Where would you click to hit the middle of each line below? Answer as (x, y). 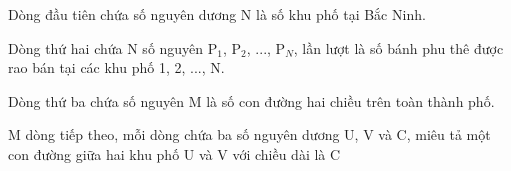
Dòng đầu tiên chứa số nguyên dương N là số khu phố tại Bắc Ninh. (217, 14)
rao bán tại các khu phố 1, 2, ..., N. (116, 67)
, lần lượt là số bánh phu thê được (398, 47)
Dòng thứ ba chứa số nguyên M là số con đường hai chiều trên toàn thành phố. (251, 100)
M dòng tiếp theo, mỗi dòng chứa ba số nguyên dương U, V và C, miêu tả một (249, 134)
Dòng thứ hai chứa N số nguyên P (113, 47)
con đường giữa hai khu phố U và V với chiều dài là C (174, 153)
